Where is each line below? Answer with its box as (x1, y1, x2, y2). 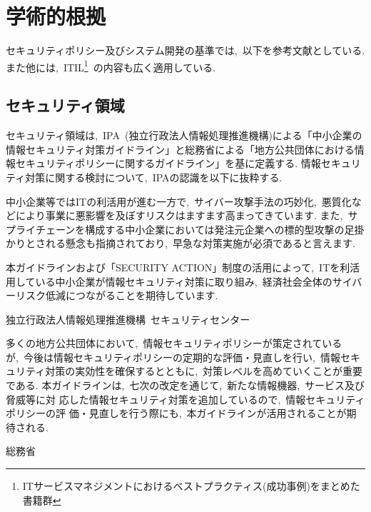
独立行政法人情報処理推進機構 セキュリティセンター (6, 311, 250, 326)
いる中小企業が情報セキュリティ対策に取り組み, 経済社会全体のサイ (35, 273, 352, 288)
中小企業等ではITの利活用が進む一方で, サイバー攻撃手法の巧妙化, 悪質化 (6, 194, 352, 209)
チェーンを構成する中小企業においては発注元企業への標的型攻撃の (35, 221, 345, 236)
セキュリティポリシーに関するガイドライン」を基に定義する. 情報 (15, 156, 321, 171)
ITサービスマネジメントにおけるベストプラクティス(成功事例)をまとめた (22, 478, 360, 493)
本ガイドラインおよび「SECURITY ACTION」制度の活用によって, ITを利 (6, 259, 350, 274)
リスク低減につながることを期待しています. (15, 288, 218, 303)
